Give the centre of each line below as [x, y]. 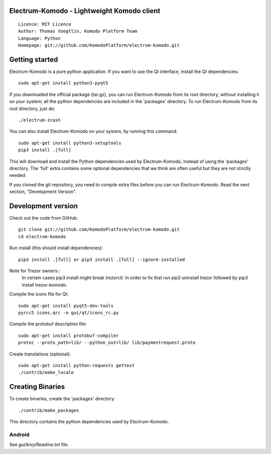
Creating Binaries [37, 387]
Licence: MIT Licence [45, 24]
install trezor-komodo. [45, 285]
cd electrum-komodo [42, 237]
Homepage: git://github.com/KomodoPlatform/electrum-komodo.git [99, 46]
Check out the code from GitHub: [44, 218]
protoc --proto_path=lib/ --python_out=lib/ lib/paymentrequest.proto [107, 343]
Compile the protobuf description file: [48, 324]
